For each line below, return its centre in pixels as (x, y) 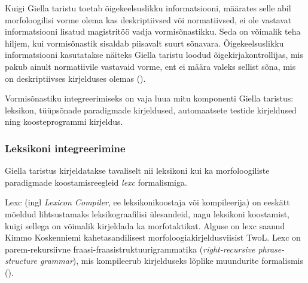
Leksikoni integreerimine (65, 148)
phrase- (271, 249)
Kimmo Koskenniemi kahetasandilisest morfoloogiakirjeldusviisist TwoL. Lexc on (153, 237)
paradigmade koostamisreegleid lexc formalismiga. (96, 182)
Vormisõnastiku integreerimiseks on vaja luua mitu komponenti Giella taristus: (149, 98)
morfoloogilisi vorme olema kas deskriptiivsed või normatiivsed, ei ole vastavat (148, 19)
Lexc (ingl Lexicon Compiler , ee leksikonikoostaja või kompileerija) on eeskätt (147, 202)
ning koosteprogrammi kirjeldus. (64, 121)
